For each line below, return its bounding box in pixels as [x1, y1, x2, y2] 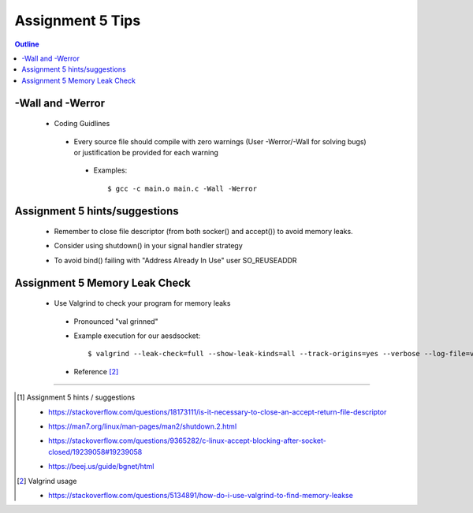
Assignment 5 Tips [14, 12, 141, 29]
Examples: [93, 165, 128, 175]
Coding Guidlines [54, 119, 110, 128]
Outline [14, 39, 39, 49]
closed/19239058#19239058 [48, 447, 143, 456]
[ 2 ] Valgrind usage [17, 476, 77, 485]
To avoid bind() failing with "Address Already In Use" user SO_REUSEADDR [54, 255, 297, 265]
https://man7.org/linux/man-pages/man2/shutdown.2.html [48, 422, 237, 431]
